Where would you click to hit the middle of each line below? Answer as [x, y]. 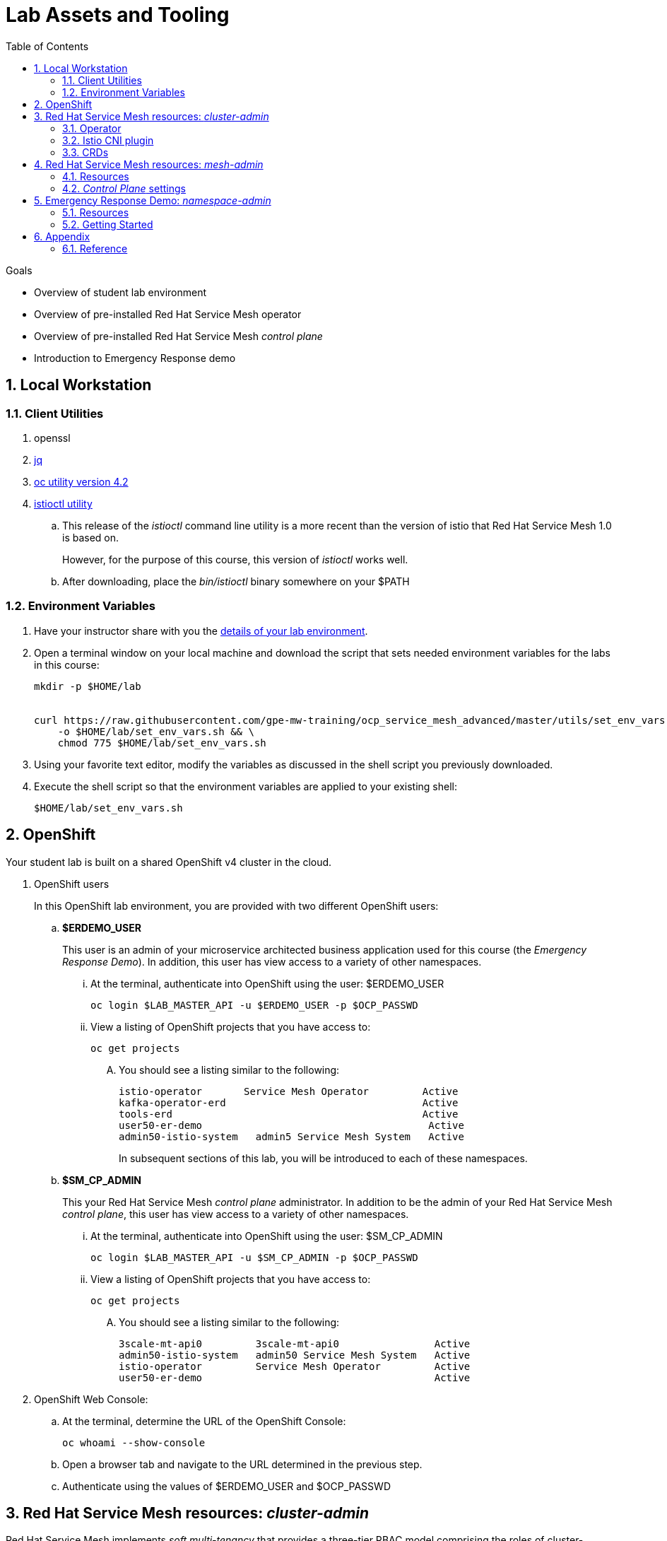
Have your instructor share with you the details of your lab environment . [201, 631]
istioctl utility [63, 503]
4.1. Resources [96, 176]
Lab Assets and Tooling [118, 15]
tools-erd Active [289, 1114]
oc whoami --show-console [134, 1442]
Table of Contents [47, 46]
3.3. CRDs [85, 152]
